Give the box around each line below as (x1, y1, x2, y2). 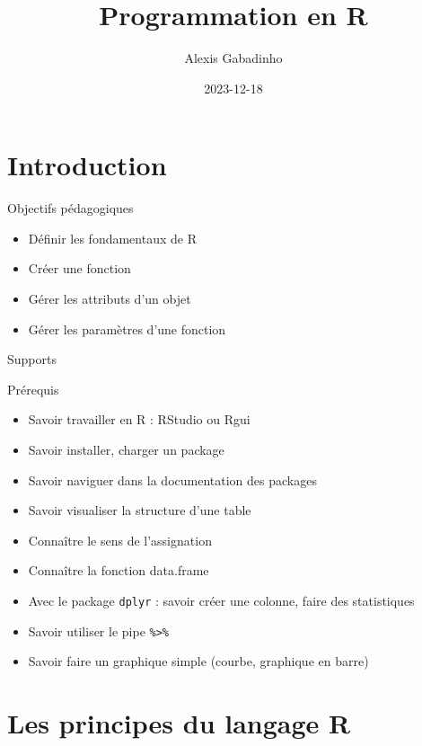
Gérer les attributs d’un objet (28, 289, 191, 308)
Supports (7, 350, 57, 369)
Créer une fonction (28, 259, 131, 278)
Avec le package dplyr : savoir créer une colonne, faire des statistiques (28, 591, 415, 609)
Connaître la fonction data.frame (28, 561, 209, 580)
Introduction (7, 147, 167, 183)
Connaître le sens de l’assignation (28, 530, 212, 549)
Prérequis (7, 379, 59, 398)
